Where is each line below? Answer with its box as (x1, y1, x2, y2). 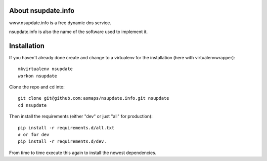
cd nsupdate (18, 102, 47, 108)
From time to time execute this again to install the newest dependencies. (9, 150, 157, 156)
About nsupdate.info (9, 6, 75, 15)
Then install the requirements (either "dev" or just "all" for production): (9, 114, 153, 120)
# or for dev (18, 131, 49, 137)
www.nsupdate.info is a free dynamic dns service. (9, 20, 111, 26)
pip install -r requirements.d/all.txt (18, 125, 115, 130)
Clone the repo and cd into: (9, 84, 65, 90)
